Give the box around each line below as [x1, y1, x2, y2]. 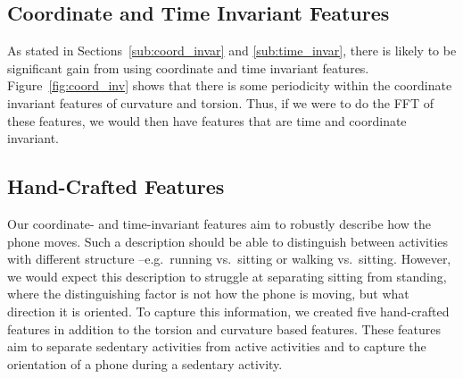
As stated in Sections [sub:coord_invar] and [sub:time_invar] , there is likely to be [7, 41, 457, 60]
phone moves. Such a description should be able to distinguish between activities [7, 232, 449, 250]
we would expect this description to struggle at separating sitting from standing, [7, 266, 447, 285]
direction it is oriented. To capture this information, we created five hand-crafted [7, 301, 450, 320]
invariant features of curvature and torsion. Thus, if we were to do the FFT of [7, 93, 434, 112]
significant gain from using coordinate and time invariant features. [7, 58, 369, 77]
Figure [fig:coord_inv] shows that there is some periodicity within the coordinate [7, 76, 452, 95]
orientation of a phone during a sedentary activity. [7, 354, 283, 373]
